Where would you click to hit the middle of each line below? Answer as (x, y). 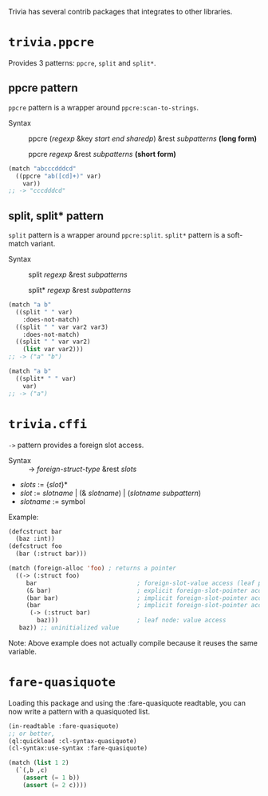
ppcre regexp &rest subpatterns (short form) (102, 154)
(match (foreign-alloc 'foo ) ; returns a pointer (93, 568)
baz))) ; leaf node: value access (132, 620)
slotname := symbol (52, 501)
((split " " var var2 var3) (62, 327)
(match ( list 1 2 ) (39, 763)
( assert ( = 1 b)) (51, 778)
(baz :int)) (35, 539)
